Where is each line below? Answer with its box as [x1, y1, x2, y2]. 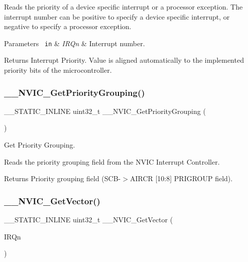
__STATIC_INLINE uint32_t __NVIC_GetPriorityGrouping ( [4, 105, 206, 116]
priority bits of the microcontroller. [4, 65, 112, 75]
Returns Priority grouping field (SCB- [4, 173, 121, 184]
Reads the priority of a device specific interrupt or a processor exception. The [4, 2, 243, 12]
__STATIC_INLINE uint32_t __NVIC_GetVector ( [4, 214, 173, 225]
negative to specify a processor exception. [4, 21, 132, 32]
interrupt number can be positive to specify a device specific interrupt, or [4, 11, 230, 22]
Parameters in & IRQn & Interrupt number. [4, 38, 145, 48]
